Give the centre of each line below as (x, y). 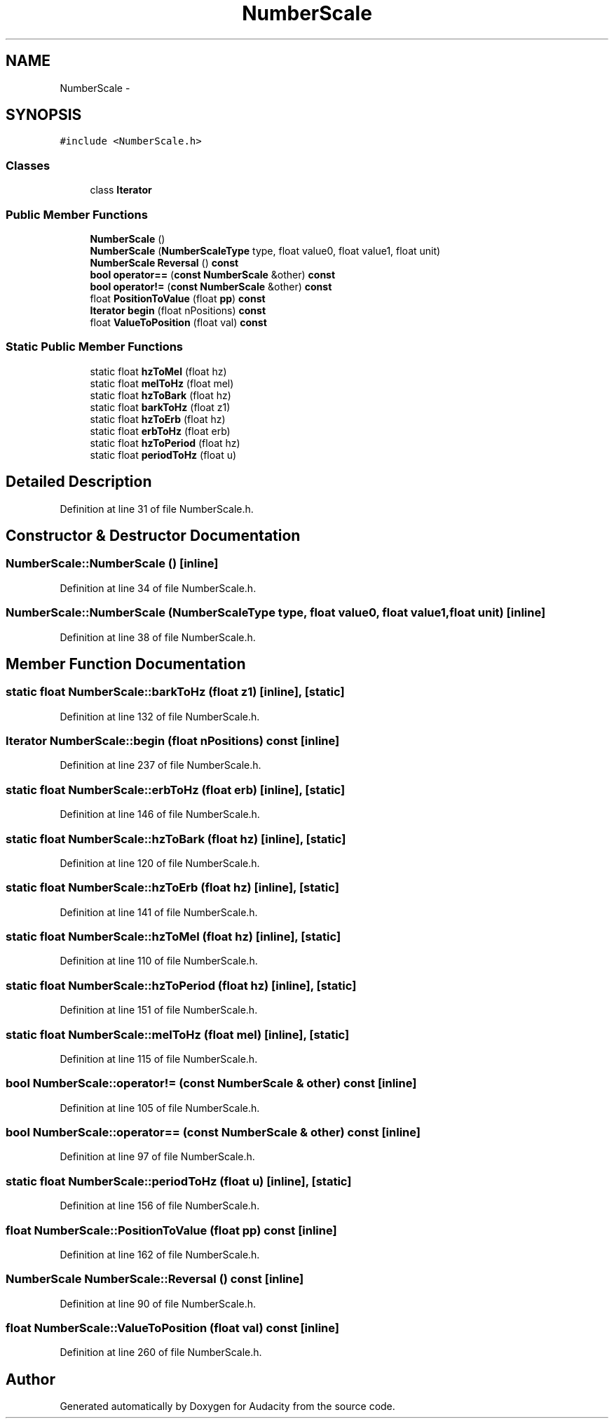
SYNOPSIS (44, 115)
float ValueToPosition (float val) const (178, 322)
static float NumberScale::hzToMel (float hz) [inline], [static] (173, 937)
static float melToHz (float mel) (162, 383)
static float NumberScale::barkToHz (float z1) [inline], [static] (175, 692)
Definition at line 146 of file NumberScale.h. (160, 814)
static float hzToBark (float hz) (161, 395)
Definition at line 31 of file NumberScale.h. (157, 509)
